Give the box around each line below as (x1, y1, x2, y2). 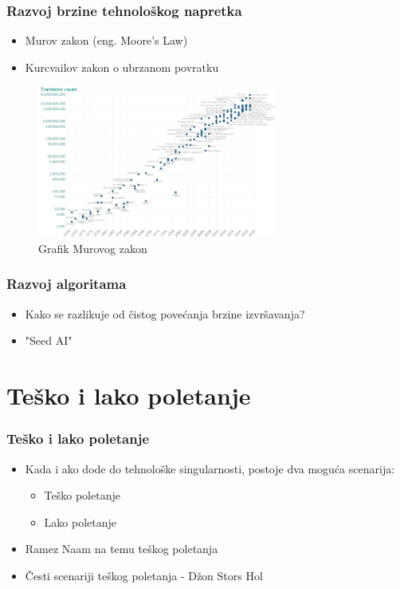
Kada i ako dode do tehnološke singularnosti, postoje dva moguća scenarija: (25, 460, 395, 476)
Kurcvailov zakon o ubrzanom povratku (25, 58, 219, 75)
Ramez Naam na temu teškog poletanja (25, 540, 218, 557)
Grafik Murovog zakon (38, 239, 147, 256)
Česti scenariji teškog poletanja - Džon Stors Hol (25, 567, 263, 583)
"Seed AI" (25, 332, 73, 349)
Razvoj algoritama (6, 274, 127, 294)
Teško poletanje (44, 487, 120, 504)
